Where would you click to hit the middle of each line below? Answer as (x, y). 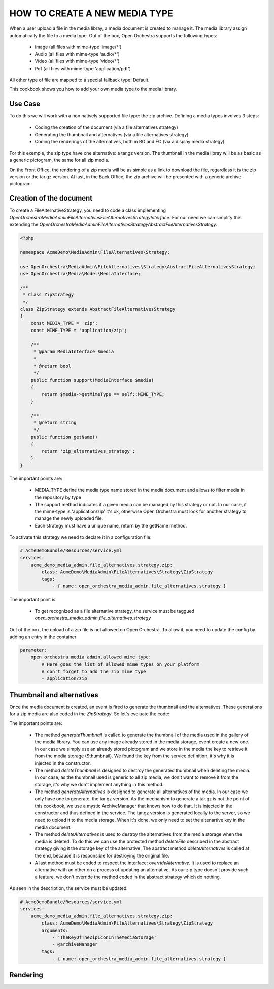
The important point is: (33, 600)
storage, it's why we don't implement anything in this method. (99, 784)
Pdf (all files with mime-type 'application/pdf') (83, 68)
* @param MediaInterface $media (74, 352)
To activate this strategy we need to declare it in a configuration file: (80, 537)
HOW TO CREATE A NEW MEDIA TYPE (91, 13)
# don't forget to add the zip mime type (94, 671)
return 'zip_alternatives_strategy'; (88, 451)
